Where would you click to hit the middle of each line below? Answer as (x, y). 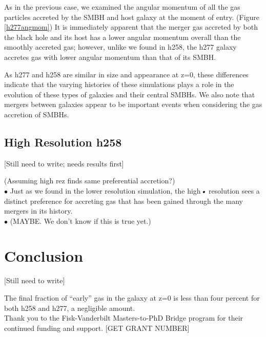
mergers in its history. (38, 211)
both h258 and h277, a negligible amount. (70, 308)
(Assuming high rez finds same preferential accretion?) (90, 181)
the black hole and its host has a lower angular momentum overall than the (122, 37)
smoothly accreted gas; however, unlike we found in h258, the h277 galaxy (120, 47)
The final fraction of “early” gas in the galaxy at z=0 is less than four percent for (132, 298)
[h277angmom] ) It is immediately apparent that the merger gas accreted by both (131, 27)
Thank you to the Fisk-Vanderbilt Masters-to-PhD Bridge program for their (124, 318)
